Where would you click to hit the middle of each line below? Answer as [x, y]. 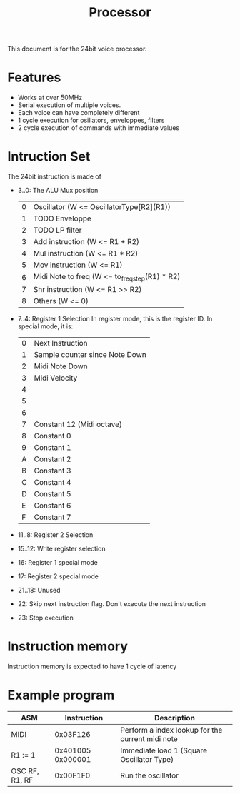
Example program [61, 695]
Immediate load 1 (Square [164, 750]
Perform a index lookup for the [171, 730]
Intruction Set [49, 157]
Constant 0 [52, 436]
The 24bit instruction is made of [55, 176]
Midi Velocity [56, 378]
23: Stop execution [45, 618]
